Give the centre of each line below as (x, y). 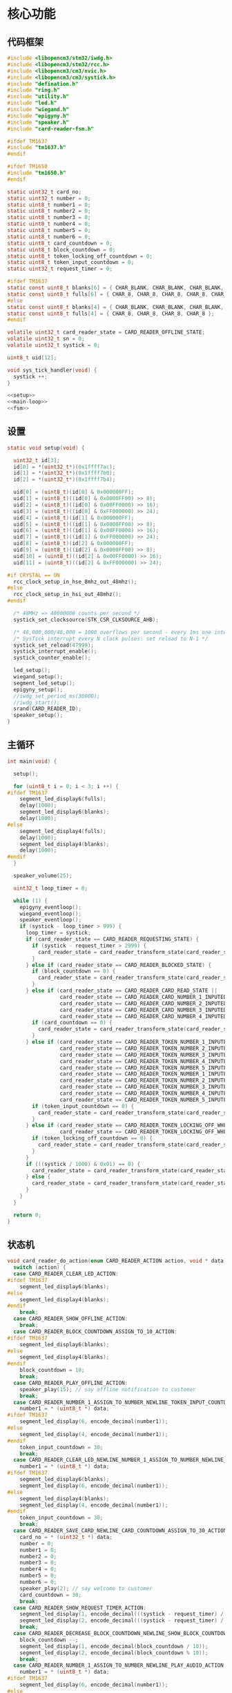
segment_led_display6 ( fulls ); (63, 799)
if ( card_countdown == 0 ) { (72, 1023)
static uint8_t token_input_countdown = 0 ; (71, 262)
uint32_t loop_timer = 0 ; (51, 888)
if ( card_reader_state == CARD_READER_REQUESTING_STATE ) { (112, 939)
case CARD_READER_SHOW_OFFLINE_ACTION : (71, 1319)
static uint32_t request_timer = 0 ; (60, 269)
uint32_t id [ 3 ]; (37, 460)
